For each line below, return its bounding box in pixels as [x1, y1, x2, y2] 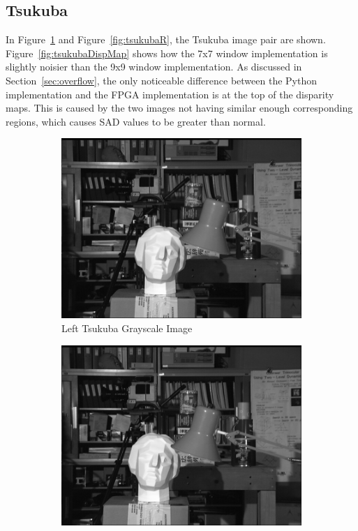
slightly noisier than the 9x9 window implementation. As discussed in [6, 59, 302, 74]
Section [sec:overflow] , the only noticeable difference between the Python [6, 73, 318, 87]
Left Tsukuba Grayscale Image [61, 320, 193, 335]
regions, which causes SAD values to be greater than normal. [6, 114, 266, 128]
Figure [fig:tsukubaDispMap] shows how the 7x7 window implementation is [6, 45, 328, 60]
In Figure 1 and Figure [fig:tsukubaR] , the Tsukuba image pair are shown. [6, 32, 326, 47]
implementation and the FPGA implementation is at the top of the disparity [6, 87, 334, 101]
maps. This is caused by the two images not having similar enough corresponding [6, 100, 353, 115]
